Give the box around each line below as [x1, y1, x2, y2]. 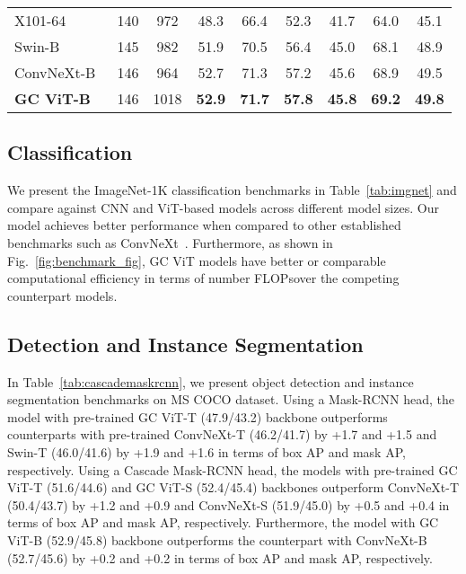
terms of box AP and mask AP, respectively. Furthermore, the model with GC [7, 513, 439, 532]
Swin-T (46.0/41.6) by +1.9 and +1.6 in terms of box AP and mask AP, [7, 442, 406, 461]
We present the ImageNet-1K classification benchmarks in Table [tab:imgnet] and [7, 181, 457, 199]
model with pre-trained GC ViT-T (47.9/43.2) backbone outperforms [7, 407, 388, 426]
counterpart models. [7, 286, 118, 305]
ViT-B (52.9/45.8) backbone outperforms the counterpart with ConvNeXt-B [7, 530, 427, 549]
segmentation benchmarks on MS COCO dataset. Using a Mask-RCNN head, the [7, 390, 454, 409]
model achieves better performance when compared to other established [7, 216, 401, 234]
